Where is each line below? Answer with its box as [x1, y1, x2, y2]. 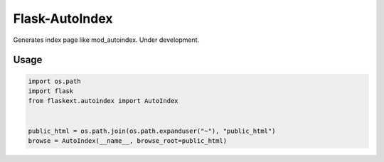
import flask [28, 87, 74, 95]
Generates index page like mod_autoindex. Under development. [13, 36, 200, 44]
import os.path [28, 77, 81, 85]
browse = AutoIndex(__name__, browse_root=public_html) [28, 136, 228, 145]
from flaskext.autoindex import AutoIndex [28, 97, 178, 105]
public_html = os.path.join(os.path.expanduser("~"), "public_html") [28, 126, 276, 135]
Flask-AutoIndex [13, 11, 113, 26]
